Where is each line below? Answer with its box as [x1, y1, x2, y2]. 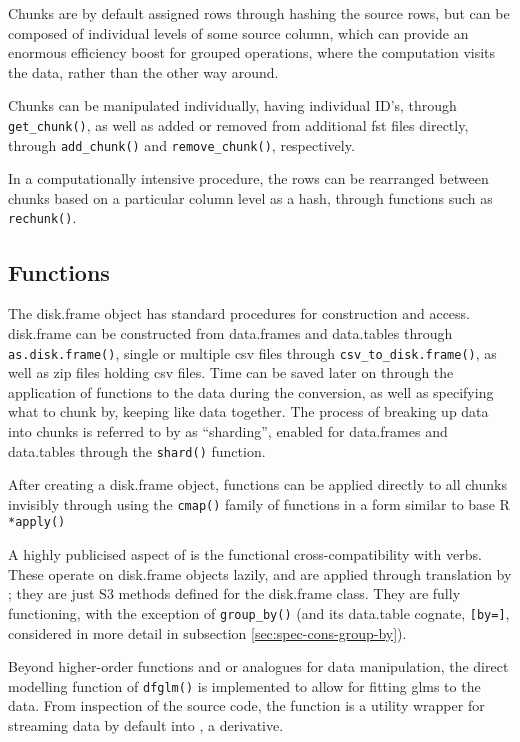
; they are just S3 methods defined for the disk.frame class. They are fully [8, 583, 461, 604]
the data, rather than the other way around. [8, 61, 279, 82]
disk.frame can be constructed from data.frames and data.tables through [8, 322, 453, 343]
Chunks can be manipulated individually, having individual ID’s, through [8, 95, 457, 116]
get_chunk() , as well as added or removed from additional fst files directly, [8, 114, 469, 135]
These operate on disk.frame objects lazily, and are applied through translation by [8, 563, 512, 584]
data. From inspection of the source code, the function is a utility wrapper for [8, 695, 485, 716]
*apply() [8, 515, 66, 530]
